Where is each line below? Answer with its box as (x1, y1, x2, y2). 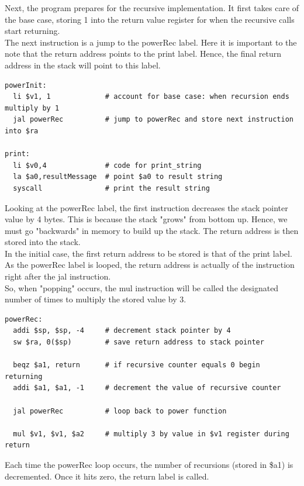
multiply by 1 (5, 104, 60, 112)
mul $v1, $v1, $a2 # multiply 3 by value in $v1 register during (13, 429, 289, 438)
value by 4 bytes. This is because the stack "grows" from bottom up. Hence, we (5, 213, 288, 225)
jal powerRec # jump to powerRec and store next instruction (13, 115, 293, 124)
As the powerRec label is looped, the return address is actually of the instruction (5, 258, 295, 271)
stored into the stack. (5, 236, 81, 248)
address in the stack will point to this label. (5, 58, 161, 71)
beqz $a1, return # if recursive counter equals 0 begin (13, 361, 260, 370)
